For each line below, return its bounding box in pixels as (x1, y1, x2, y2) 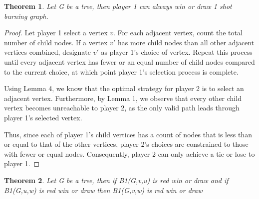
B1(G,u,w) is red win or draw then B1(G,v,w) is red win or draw (4, 185, 203, 195)
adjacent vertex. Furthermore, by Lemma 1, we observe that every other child (4, 93, 242, 103)
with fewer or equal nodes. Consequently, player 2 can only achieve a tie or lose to (4, 148, 255, 159)
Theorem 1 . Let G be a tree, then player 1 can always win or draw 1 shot (4, 1, 232, 11)
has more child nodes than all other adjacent (117, 37, 255, 47)
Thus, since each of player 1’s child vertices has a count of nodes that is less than (4, 129, 252, 139)
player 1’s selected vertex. (4, 112, 82, 122)
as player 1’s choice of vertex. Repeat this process (101, 47, 253, 57)
